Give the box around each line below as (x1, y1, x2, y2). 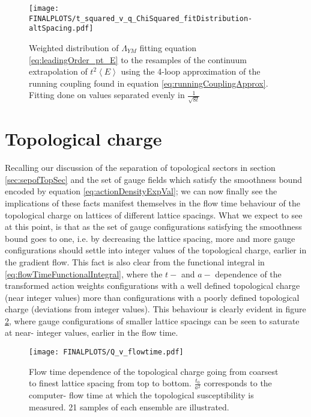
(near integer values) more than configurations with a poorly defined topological (5, 291, 300, 303)
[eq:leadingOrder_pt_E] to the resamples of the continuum (29, 53, 247, 66)
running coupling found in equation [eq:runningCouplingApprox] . (29, 76, 268, 89)
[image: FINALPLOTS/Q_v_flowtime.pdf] (29, 348, 184, 357)
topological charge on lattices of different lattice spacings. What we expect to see (5, 208, 303, 221)
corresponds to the (204, 377, 272, 389)
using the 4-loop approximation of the (121, 65, 261, 78)
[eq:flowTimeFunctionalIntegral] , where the (5, 267, 163, 280)
